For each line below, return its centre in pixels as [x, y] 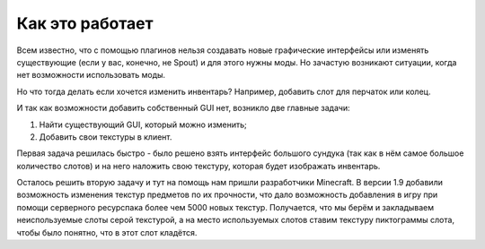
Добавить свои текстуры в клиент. [106, 137]
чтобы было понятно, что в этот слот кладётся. [107, 232]
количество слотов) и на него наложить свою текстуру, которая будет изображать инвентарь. [198, 166]
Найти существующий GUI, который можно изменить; [143, 124]
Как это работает [85, 23]
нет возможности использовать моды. [91, 75]
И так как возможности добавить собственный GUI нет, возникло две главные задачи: [183, 108]
